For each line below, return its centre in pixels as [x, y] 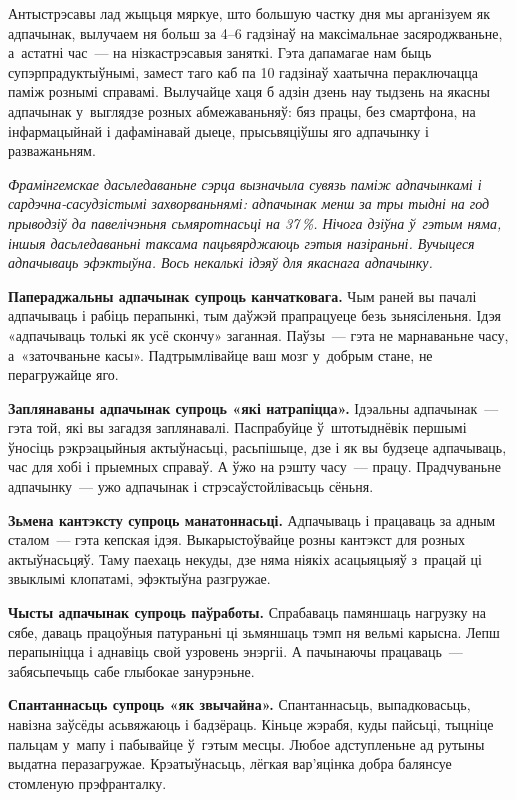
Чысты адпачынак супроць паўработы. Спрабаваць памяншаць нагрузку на [247, 612]
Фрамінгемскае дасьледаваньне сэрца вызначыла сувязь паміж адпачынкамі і [245, 183]
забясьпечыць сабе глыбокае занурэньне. [131, 670]
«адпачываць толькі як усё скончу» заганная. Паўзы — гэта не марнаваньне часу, [258, 334]
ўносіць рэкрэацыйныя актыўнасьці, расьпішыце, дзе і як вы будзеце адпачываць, [257, 446]
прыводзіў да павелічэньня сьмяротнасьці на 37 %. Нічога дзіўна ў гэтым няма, [255, 222]
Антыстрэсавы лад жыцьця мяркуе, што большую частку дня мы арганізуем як [249, 13]
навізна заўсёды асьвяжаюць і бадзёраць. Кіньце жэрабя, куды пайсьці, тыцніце [251, 724]
